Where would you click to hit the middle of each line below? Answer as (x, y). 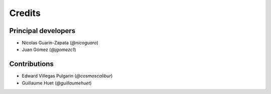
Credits (25, 13)
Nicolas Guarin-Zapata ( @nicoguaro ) (60, 43)
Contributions (31, 64)
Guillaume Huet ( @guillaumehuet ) (57, 83)
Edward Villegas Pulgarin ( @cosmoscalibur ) (67, 76)
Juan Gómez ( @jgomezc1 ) (49, 49)
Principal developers (42, 31)
